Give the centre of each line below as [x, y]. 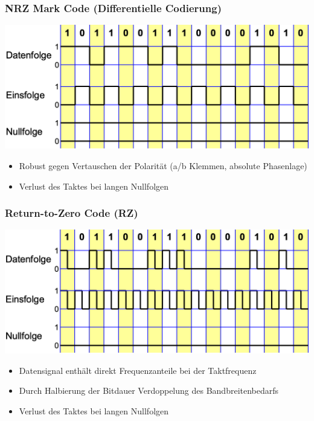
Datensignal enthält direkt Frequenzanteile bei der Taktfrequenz [138, 370]
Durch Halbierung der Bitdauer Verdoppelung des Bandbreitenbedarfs [149, 390]
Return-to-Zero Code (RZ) [72, 213]
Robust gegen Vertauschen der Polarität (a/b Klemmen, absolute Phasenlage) [163, 166]
